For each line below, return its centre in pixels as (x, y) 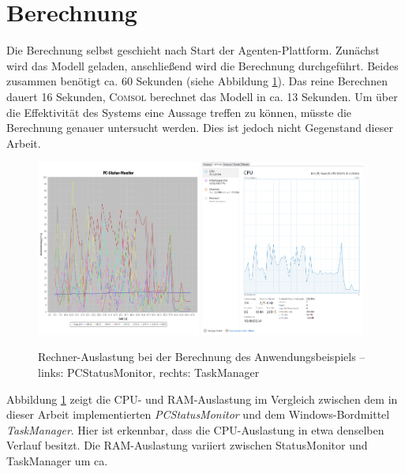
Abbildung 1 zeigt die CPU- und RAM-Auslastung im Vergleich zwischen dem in (202, 399)
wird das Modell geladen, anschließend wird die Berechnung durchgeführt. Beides (202, 65)
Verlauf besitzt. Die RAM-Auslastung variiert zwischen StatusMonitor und (187, 445)
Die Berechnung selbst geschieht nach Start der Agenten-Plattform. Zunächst (193, 50)
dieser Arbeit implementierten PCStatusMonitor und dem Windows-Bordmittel (198, 414)
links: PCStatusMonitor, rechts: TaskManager (149, 372)
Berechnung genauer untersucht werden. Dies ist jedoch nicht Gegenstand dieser (200, 128)
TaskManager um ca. (57, 460)
